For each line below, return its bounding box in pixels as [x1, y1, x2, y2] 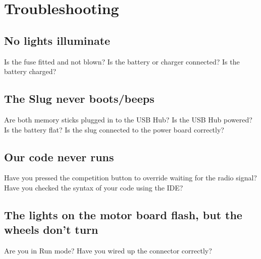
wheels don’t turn [4, 222, 98, 237]
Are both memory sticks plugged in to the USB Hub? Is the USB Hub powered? [4, 114, 252, 124]
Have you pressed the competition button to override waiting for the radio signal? [4, 172, 257, 183]
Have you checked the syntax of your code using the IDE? [4, 182, 183, 192]
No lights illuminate [4, 32, 111, 48]
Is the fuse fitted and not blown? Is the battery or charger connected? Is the [4, 56, 240, 67]
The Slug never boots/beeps [4, 91, 154, 106]
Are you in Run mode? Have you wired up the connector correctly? [4, 245, 212, 256]
